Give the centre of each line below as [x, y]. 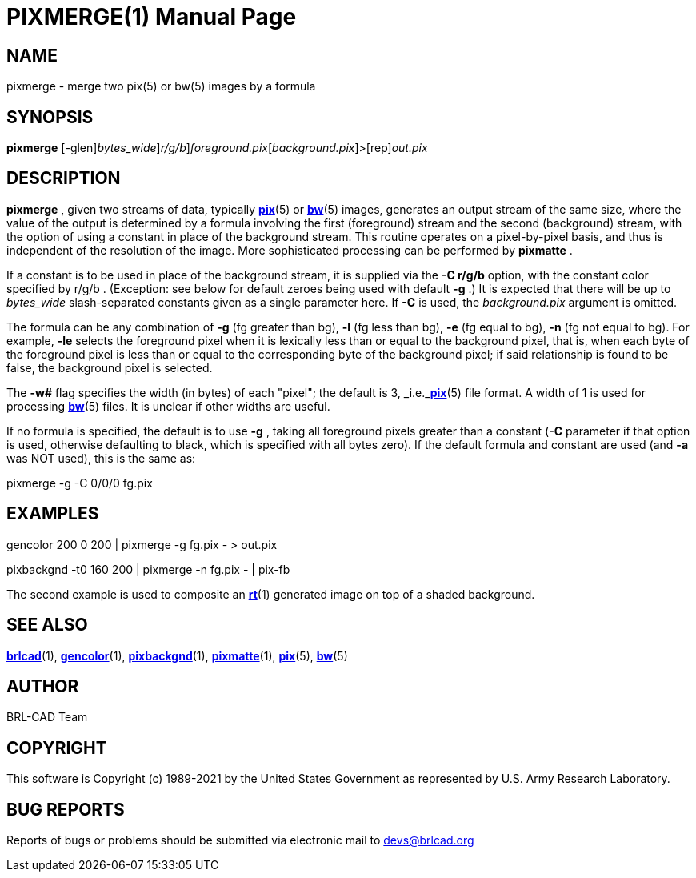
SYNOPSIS [50, 117]
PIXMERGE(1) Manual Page [152, 17]
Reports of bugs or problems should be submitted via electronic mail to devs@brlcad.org [240, 840]
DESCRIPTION [64, 178]
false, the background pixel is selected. [110, 367]
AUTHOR [43, 686]
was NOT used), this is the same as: [101, 458]
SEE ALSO [47, 625]
